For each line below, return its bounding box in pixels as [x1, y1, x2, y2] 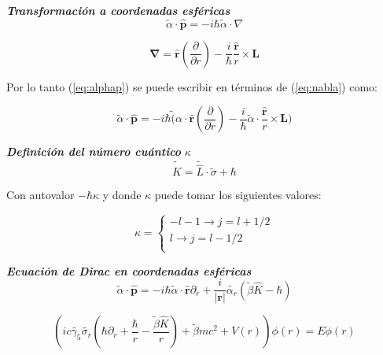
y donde [102, 187, 142, 203]
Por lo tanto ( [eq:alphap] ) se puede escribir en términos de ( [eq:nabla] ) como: [6, 78, 377, 94]
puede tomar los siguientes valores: [154, 187, 322, 203]
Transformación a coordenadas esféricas [6, 2, 230, 18]
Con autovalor [6, 187, 75, 203]
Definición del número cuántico [6, 143, 182, 160]
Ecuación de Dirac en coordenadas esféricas [6, 262, 252, 279]
